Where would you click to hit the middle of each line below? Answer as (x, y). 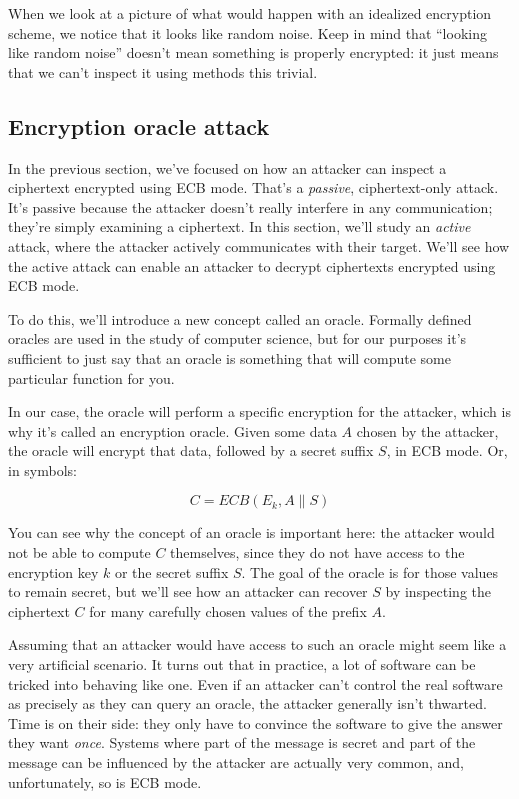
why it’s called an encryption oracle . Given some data (172, 430)
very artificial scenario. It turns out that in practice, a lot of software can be (242, 664)
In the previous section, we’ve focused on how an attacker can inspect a (227, 167)
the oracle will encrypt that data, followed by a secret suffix (191, 450)
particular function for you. (91, 377)
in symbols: (42, 469)
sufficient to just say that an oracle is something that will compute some (230, 357)
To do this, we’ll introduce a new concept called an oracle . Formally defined (240, 318)
